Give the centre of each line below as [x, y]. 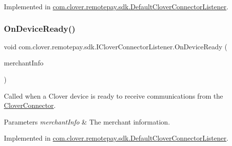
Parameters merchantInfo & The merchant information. [87, 121]
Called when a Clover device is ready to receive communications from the [114, 95]
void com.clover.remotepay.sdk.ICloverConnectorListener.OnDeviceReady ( [116, 46]
